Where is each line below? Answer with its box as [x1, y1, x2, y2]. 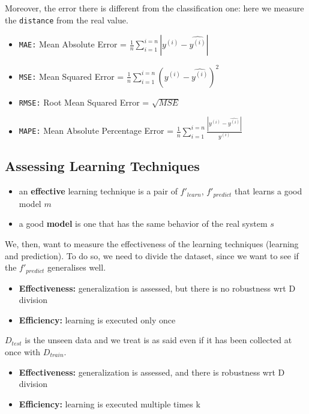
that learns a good [235, 185, 302, 197]
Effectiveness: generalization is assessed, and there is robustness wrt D [19, 365, 285, 378]
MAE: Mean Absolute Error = [19, 38, 127, 50]
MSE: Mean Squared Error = [19, 70, 124, 82]
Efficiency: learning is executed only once [19, 313, 176, 326]
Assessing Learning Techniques [5, 157, 200, 175]
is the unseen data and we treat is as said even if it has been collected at [25, 334, 292, 346]
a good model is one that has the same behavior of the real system [19, 217, 268, 230]
